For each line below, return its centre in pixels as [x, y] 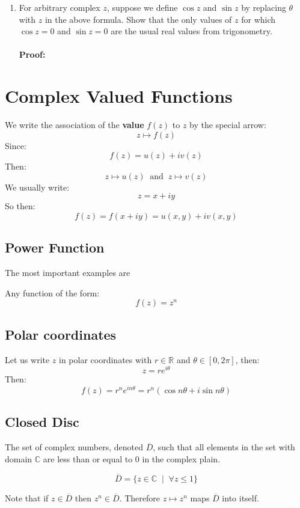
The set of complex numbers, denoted [74, 447]
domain [19, 458]
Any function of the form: [52, 292]
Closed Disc [42, 422]
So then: [20, 206]
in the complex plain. [181, 458]
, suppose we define [142, 7]
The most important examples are [68, 273]
